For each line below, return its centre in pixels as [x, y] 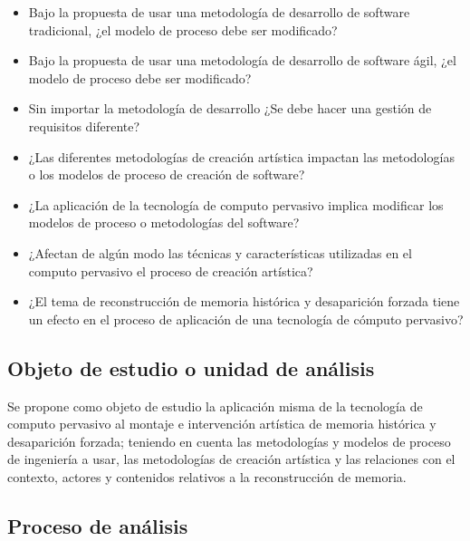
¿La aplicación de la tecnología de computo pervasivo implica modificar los [236, 204]
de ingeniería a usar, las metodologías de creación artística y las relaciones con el [231, 459]
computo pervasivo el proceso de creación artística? [171, 270]
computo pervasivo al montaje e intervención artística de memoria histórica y [222, 424]
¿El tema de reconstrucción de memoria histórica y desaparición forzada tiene [244, 301]
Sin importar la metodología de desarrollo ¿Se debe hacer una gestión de [230, 108]
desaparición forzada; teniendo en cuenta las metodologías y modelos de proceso [229, 441]
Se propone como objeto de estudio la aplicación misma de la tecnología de [215, 406]
